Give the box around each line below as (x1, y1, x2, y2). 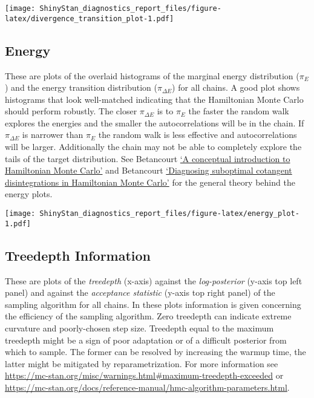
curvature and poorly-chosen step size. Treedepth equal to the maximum (5, 321, 274, 334)
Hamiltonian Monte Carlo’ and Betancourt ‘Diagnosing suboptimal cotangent (5, 164, 292, 177)
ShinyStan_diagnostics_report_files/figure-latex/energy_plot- (39, 209, 299, 218)
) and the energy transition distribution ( (5, 81, 157, 94)
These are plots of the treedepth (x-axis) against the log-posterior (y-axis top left (5, 274, 303, 287)
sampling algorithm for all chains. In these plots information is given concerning (5, 298, 301, 310)
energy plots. (5, 188, 53, 200)
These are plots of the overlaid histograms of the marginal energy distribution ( (5, 69, 299, 82)
